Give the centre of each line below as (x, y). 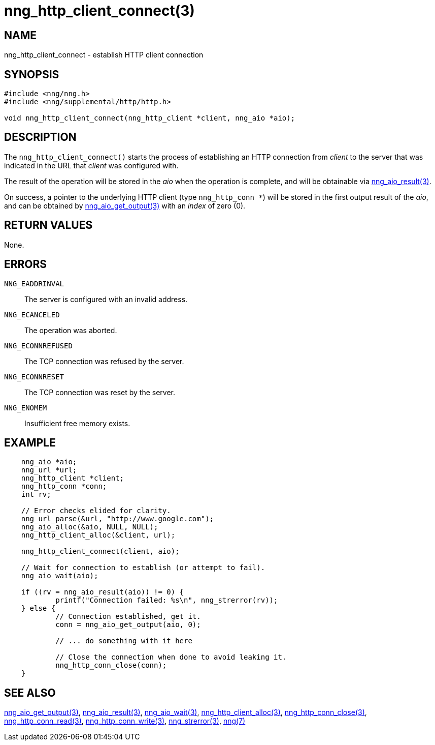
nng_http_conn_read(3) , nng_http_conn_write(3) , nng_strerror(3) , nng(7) (125, 721)
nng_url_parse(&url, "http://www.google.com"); (118, 519)
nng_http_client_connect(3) (99, 11)
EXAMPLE (30, 442)
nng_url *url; (49, 470)
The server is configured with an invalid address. (106, 299)
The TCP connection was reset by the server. (100, 392)
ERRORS (26, 264)
